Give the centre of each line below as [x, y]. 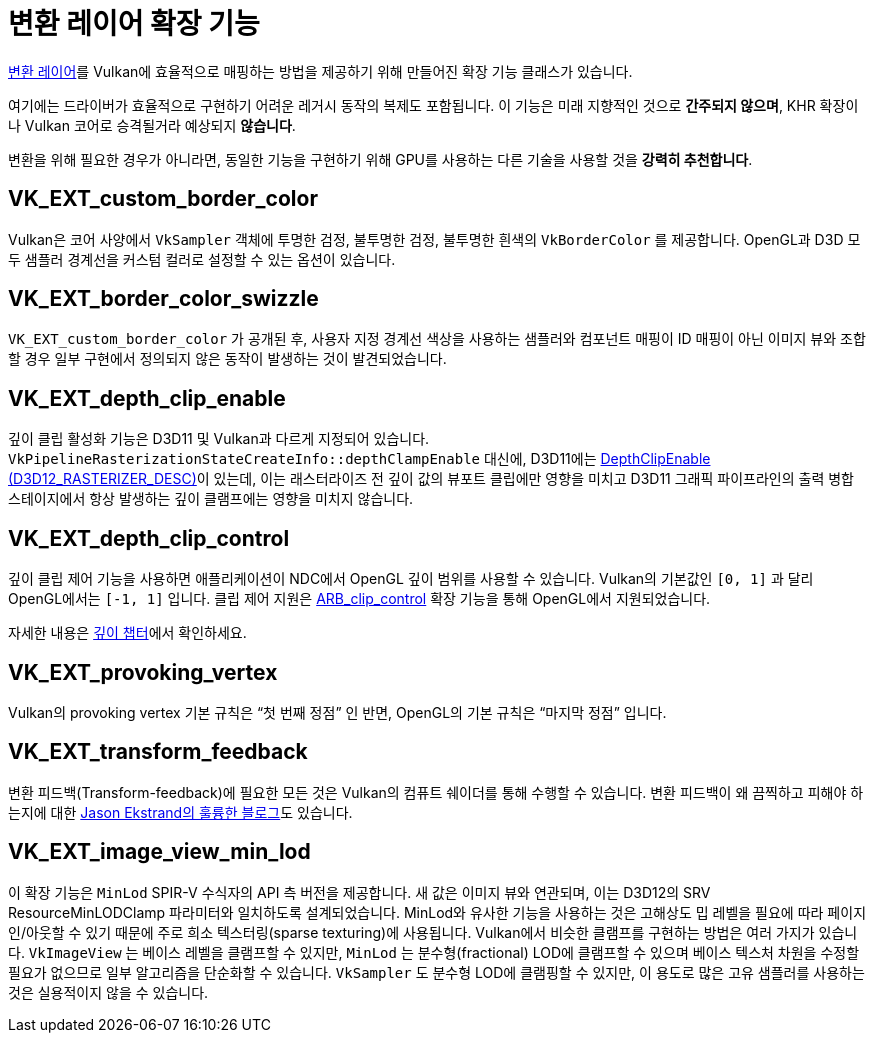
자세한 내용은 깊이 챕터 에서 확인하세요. [127, 633]
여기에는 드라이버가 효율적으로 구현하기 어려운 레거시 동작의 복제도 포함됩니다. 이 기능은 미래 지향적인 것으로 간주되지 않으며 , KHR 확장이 [433, 105]
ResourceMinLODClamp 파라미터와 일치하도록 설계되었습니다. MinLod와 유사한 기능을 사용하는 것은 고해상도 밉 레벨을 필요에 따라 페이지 [437, 912]
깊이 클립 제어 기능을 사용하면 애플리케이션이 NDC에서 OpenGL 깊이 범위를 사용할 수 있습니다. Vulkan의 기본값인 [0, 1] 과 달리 [411, 579]
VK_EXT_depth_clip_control [149, 538]
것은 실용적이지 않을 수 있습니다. [108, 992]
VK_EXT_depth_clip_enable [147, 398]
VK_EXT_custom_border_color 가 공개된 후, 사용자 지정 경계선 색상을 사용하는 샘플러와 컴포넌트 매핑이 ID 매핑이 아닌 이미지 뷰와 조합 [437, 339]
